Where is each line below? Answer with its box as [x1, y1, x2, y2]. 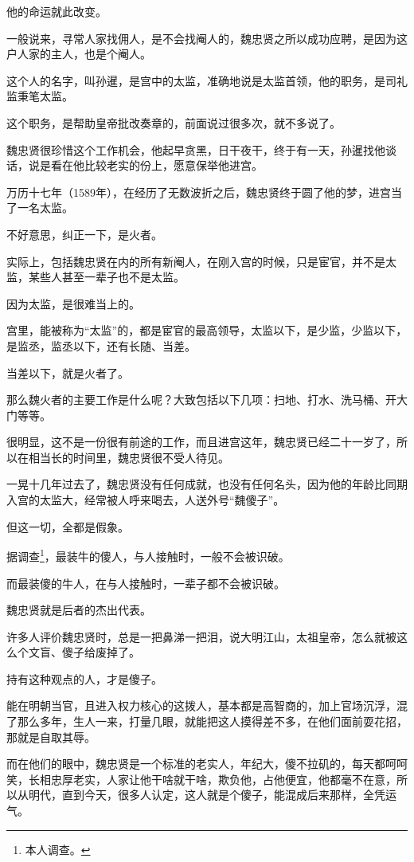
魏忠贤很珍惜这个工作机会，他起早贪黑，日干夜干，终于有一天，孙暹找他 [6, 141, 385, 158]
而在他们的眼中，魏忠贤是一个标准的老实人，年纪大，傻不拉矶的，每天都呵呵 [6, 755, 408, 772]
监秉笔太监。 [6, 88, 73, 104]
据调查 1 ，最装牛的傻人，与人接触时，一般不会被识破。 [6, 546, 290, 564]
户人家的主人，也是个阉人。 [6, 45, 151, 62]
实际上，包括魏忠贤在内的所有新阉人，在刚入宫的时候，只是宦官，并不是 [6, 253, 385, 269]
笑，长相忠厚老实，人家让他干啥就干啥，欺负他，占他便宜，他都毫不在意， [6, 770, 396, 787]
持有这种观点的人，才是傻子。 [6, 670, 162, 687]
